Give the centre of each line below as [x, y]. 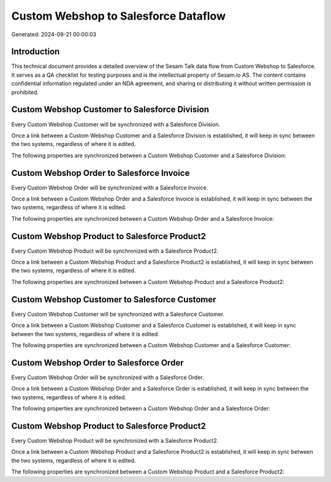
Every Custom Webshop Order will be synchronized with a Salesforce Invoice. [110, 188]
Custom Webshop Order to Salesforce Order [97, 363]
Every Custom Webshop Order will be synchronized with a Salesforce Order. [108, 377]
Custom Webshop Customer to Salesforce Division [110, 109]
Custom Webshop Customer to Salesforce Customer [114, 300]
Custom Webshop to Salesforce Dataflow [119, 16]
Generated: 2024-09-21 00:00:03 [54, 34]
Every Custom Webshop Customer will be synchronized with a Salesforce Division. [116, 124]
